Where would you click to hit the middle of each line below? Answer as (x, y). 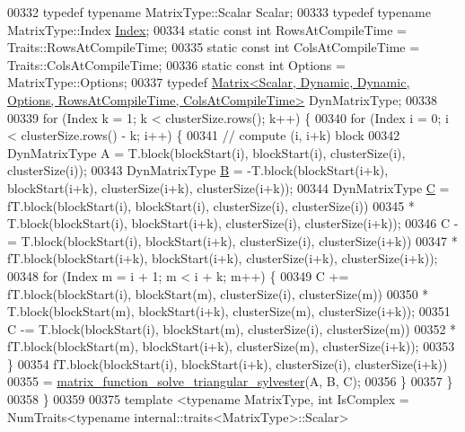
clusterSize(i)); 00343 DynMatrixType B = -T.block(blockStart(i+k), (198, 170)
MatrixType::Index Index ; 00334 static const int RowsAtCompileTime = (207, 29)
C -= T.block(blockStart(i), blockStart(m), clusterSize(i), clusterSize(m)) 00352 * (232, 328)
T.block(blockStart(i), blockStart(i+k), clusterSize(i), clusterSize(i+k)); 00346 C (229, 223)
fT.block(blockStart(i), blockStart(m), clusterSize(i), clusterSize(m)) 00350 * (218, 293)
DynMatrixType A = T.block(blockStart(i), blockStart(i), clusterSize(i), (206, 152)
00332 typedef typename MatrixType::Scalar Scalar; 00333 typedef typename (219, 12)
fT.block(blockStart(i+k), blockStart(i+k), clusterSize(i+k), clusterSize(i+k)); (223, 258)
